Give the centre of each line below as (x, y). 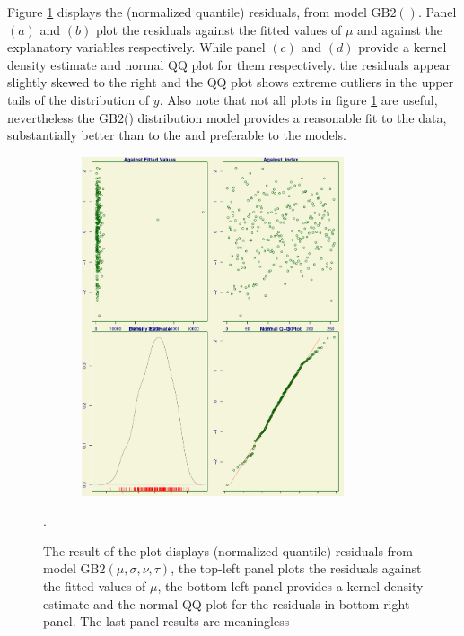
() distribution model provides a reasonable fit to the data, (285, 117)
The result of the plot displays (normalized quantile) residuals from (228, 550)
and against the (400, 29)
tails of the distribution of (79, 99)
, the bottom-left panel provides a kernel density (290, 586)
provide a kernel (403, 47)
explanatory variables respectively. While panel (136, 47)
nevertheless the (51, 117)
